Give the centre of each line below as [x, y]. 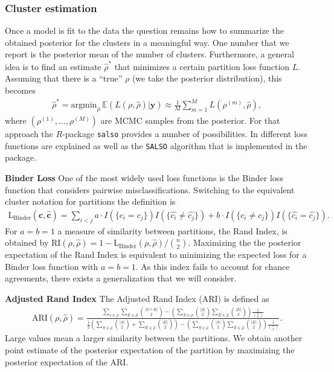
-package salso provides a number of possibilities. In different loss [185, 134]
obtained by [27, 242]
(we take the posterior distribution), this [207, 78]
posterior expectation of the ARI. [67, 361]
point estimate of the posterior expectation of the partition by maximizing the [150, 349]
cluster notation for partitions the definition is [90, 201]
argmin [84, 105]
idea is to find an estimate [53, 66]
